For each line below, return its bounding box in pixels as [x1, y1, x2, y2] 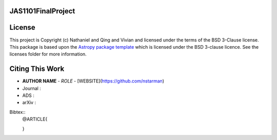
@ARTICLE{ [22, 116, 48, 123]
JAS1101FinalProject [9, 7, 75, 15]
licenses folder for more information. [9, 51, 87, 57]
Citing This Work [9, 65, 65, 73]
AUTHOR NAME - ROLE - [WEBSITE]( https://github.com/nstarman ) [22, 78, 164, 84]
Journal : [22, 85, 41, 91]
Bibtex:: [9, 109, 26, 115]
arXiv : [22, 99, 36, 106]
